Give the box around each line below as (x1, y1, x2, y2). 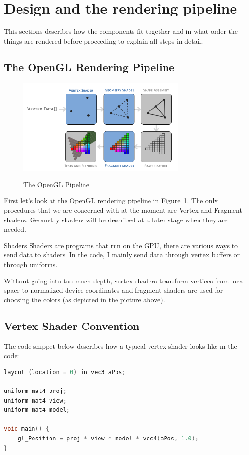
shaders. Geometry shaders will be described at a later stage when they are (4, 214, 228, 224)
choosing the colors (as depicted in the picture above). (4, 294, 165, 304)
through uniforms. (4, 259, 58, 269)
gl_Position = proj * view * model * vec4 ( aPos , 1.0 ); (17, 435, 199, 442)
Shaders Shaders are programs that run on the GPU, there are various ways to (4, 240, 238, 250)
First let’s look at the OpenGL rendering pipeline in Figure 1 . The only (4, 195, 218, 205)
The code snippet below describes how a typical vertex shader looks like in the (4, 341, 237, 351)
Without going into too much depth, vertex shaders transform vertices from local (4, 275, 245, 285)
